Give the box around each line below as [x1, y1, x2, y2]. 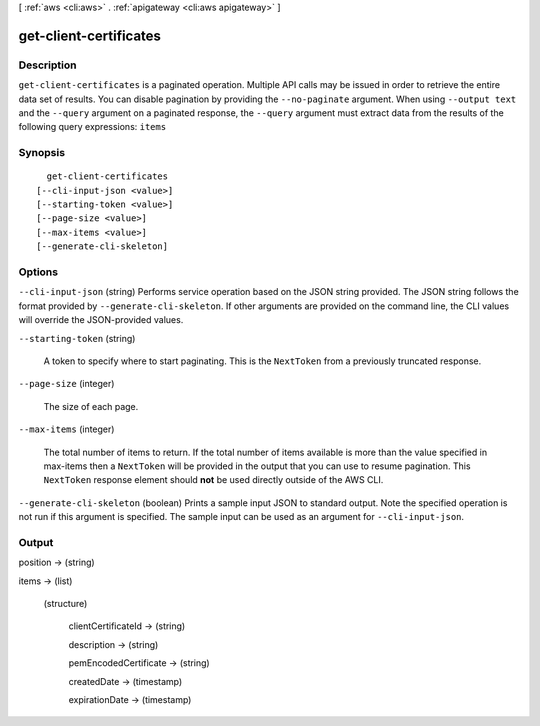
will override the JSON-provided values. [18, 314, 184, 326]
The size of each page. [43, 400, 139, 412]
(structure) [43, 597, 88, 609]
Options [18, 265, 59, 279]
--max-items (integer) [18, 423, 115, 435]
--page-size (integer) [18, 378, 115, 390]
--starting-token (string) [18, 332, 136, 344]
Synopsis [18, 146, 65, 160]
